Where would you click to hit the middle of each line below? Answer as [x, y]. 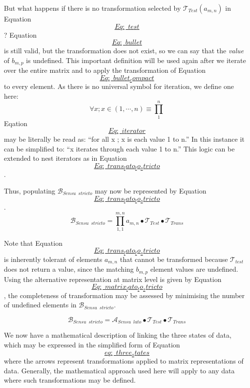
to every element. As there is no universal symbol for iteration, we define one [119, 86]
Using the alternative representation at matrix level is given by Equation [113, 279]
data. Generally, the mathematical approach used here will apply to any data [119, 370]
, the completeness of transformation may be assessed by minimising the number [125, 295]
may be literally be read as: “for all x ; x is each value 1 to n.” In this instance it [124, 139]
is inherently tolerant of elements [53, 259]
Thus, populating [30, 191]
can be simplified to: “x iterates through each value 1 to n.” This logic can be [119, 148]
